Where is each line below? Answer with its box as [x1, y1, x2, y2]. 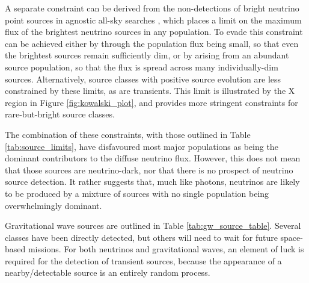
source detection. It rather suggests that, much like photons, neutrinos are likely [5, 175, 300, 188]
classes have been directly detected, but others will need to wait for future [5, 231, 278, 243]
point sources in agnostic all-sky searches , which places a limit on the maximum [5, 13, 302, 26]
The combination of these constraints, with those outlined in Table [5, 128, 251, 140]
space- [280, 231, 303, 243]
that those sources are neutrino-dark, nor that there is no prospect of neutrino [5, 163, 293, 176]
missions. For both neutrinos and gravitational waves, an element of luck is [28, 243, 304, 255]
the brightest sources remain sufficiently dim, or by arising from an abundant [5, 49, 289, 61]
